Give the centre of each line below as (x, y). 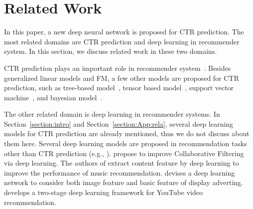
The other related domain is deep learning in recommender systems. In (112, 114)
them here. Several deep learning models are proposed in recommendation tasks (126, 143)
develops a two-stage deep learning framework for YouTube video (103, 192)
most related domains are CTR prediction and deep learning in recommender (122, 41)
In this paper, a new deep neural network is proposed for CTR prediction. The (124, 32)
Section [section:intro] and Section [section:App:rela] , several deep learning (119, 123)
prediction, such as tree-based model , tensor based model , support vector (119, 88)
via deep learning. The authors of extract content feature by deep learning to (122, 163)
